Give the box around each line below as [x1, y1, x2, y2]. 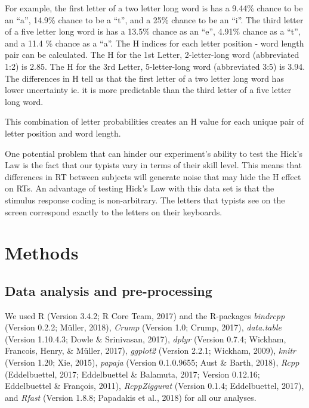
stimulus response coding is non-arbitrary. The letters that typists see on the [5, 193, 285, 206]
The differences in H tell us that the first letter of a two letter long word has [5, 72, 284, 84]
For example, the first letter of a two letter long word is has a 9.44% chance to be [5, 2, 303, 14]
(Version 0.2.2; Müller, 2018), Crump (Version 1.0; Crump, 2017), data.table [5, 321, 282, 333]
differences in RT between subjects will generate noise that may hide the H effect [5, 170, 301, 183]
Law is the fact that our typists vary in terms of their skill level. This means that [5, 159, 302, 171]
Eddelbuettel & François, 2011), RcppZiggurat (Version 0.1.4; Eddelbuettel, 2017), [5, 379, 304, 392]
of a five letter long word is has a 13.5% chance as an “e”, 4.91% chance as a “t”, [5, 25, 301, 38]
